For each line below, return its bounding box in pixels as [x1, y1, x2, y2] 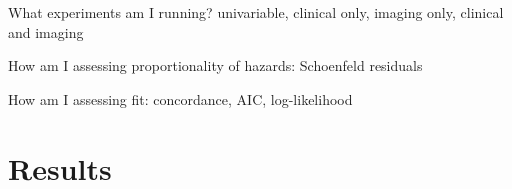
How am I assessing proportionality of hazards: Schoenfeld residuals [8, 55, 423, 76]
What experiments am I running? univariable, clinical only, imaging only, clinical [8, 2, 504, 22]
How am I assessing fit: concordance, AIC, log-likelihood [8, 88, 353, 109]
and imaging [8, 21, 84, 42]
